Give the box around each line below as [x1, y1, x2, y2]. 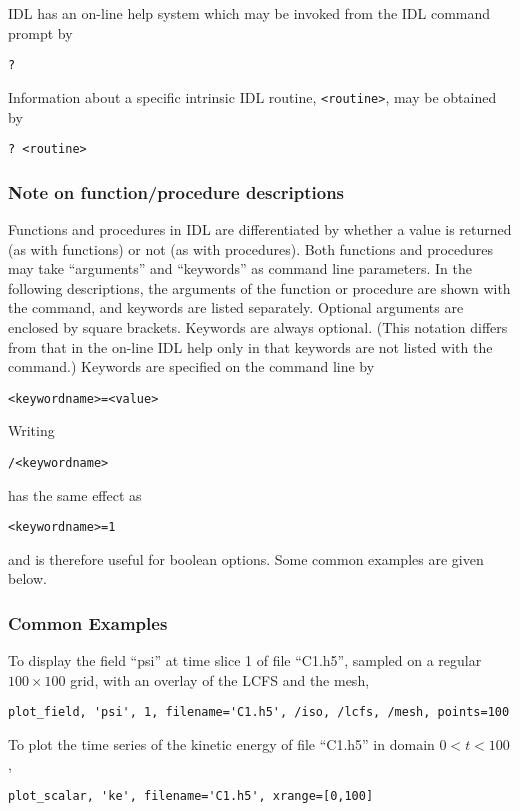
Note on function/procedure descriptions [8, 179, 345, 204]
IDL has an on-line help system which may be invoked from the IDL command [8, 3, 491, 23]
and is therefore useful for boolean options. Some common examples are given [8, 548, 484, 569]
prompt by [8, 22, 73, 43]
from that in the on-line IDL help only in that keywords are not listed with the [8, 336, 493, 357]
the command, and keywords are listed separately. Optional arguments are [8, 297, 464, 318]
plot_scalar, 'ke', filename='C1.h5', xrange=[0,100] [8, 789, 374, 804]
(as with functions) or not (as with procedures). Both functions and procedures [8, 238, 494, 259]
